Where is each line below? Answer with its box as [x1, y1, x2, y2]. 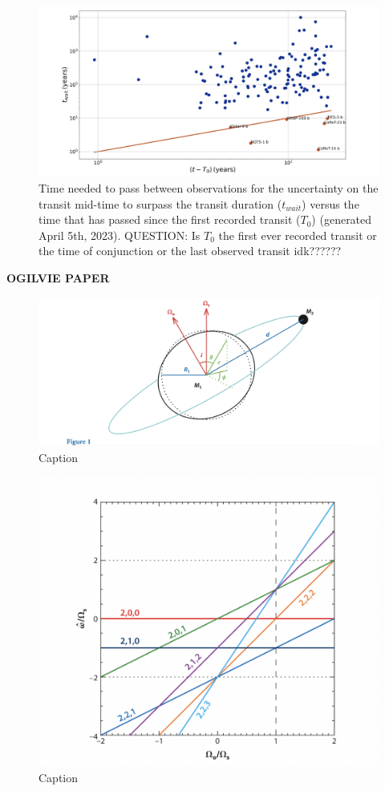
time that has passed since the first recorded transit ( [38, 211, 301, 228]
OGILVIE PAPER [6, 269, 110, 286]
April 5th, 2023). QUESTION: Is [38, 226, 201, 243]
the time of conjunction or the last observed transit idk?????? [38, 242, 342, 259]
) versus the [302, 195, 359, 212]
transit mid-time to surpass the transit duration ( [38, 195, 282, 212]
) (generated [311, 211, 372, 228]
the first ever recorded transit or [218, 226, 377, 243]
